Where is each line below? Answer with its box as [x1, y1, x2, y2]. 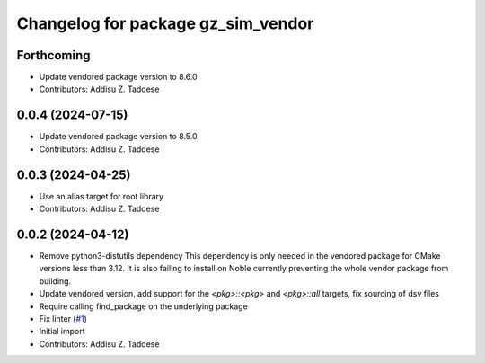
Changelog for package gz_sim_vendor [16, 13, 314, 33]
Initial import [39, 326, 85, 337]
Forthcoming [16, 48, 91, 63]
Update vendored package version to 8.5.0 [39, 131, 198, 142]
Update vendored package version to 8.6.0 [39, 72, 198, 83]
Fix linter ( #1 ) [39, 313, 87, 323]
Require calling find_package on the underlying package [39, 301, 249, 312]
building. [39, 275, 72, 287]
